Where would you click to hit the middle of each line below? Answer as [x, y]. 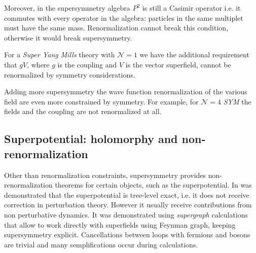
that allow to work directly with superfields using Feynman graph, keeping [120, 224]
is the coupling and [87, 64]
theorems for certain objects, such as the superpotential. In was [153, 185]
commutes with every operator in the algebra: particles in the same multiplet [124, 17]
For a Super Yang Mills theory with [60, 55]
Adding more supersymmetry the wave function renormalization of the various [126, 92]
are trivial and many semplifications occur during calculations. [101, 244]
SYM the [237, 101]
